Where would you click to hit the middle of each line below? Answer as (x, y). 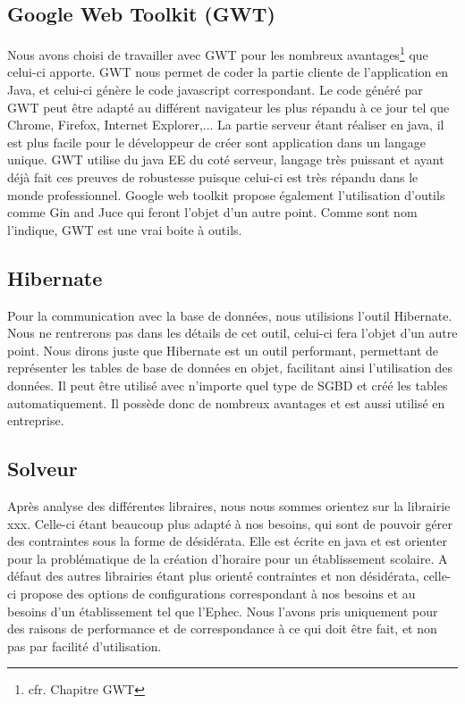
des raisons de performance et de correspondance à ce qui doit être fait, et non (222, 629)
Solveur (42, 469)
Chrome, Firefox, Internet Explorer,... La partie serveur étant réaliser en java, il (226, 125)
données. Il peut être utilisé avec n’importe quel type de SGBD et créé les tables (228, 385)
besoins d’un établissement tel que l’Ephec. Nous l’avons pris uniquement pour (223, 611)
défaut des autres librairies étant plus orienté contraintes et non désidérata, (213, 576)
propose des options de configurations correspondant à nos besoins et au (218, 593)
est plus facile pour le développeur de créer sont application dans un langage (216, 142)
